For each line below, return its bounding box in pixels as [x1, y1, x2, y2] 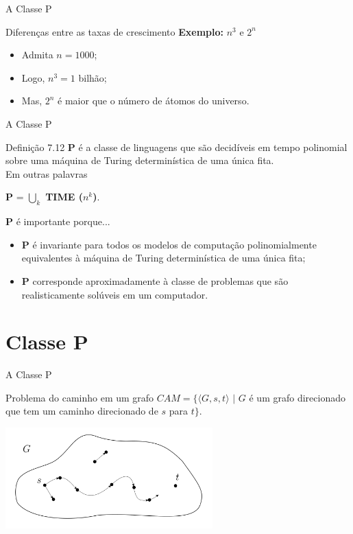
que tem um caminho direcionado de [5, 404, 158, 418]
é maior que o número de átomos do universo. [58, 93, 249, 108]
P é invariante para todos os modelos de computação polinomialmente [21, 237, 317, 251]
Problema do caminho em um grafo [5, 390, 154, 404]
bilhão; [78, 70, 107, 84]
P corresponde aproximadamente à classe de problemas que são [21, 273, 289, 288]
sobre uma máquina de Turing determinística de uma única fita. [5, 153, 274, 167]
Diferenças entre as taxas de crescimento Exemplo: [5, 24, 223, 38]
